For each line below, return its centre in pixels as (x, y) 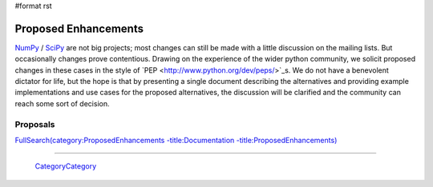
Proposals (35, 124)
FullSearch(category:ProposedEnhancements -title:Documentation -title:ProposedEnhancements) (176, 140)
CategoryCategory (66, 166)
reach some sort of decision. (62, 103)
